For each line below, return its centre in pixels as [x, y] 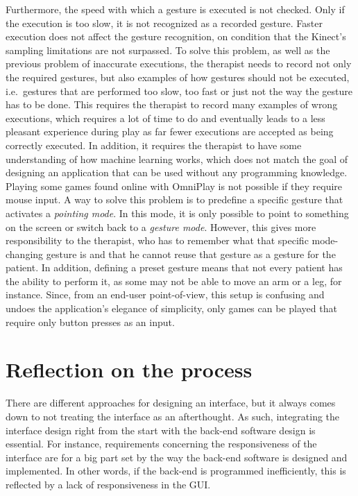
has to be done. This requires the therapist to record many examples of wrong [172, 104]
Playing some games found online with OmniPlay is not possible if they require [174, 186]
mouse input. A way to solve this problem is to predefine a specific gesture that [174, 199]
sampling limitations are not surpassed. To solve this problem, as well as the [168, 50]
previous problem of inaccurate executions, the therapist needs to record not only [179, 63]
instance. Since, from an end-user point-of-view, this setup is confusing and [165, 294]
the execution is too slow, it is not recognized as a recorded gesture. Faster [164, 23]
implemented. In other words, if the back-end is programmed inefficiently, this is [176, 471]
